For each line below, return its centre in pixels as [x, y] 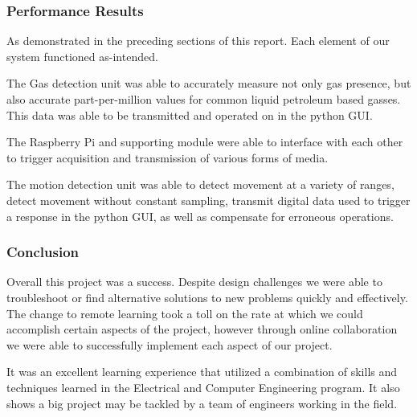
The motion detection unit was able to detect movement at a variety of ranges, [200, 184]
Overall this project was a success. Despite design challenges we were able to [194, 282]
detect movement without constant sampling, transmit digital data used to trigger [208, 200]
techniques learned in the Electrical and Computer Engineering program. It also [203, 387]
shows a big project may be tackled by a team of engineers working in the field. [202, 403]
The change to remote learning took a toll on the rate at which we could [185, 313]
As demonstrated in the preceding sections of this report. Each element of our [198, 41]
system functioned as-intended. [82, 56]
